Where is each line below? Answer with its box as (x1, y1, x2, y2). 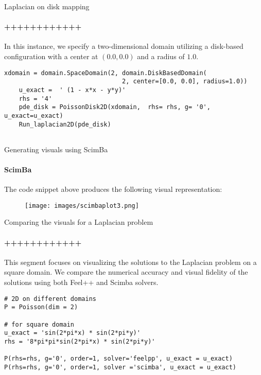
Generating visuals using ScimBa (4, 144, 108, 154)
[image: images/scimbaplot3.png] (25, 202, 139, 209)
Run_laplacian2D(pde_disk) (19, 120, 111, 128)
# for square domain (4, 320, 75, 328)
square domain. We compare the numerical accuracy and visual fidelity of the (4, 266, 248, 277)
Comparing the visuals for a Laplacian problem (4, 217, 153, 227)
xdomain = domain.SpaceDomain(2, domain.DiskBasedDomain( (4, 69, 207, 77)
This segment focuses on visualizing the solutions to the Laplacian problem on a (4, 256, 257, 267)
